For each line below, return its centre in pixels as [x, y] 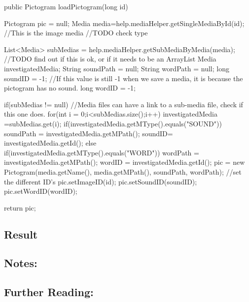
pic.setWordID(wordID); [41, 191]
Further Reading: [49, 292]
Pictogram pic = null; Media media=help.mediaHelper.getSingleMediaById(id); [124, 23]
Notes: [21, 263]
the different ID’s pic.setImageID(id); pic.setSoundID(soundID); [101, 181]
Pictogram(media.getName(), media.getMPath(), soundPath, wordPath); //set [123, 171]
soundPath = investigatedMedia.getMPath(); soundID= [89, 133]
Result [21, 234]
